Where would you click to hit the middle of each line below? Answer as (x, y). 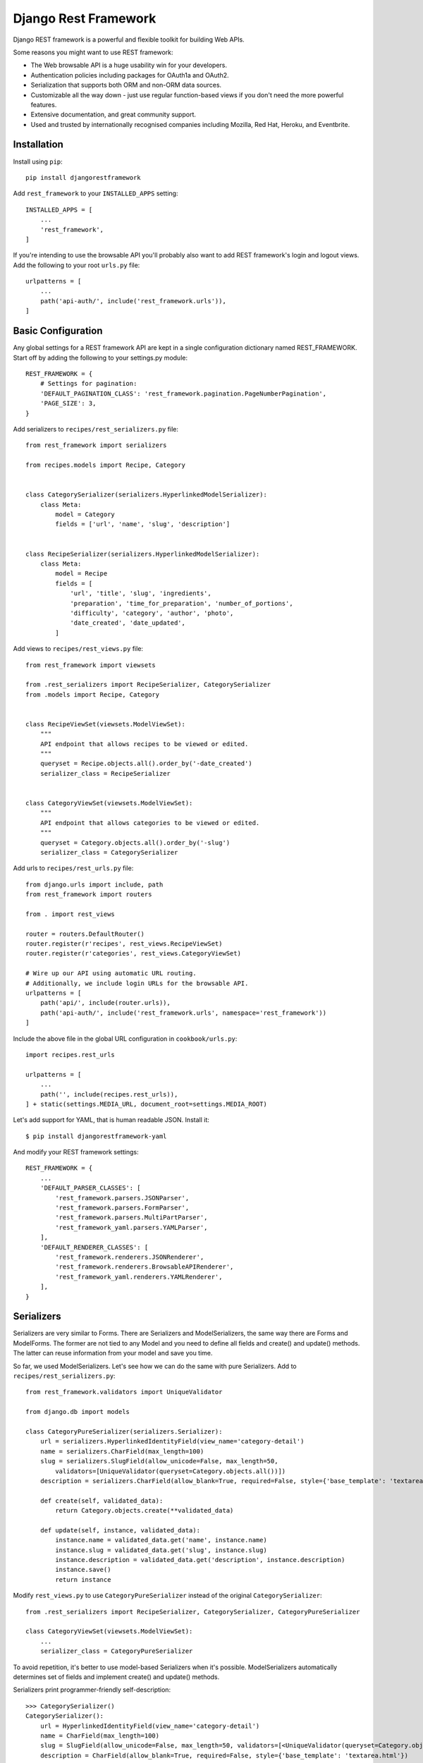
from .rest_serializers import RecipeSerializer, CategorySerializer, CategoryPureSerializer (193, 1612)
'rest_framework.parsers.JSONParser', (122, 1198)
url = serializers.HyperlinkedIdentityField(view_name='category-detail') (172, 1441)
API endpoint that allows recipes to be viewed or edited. (144, 744)
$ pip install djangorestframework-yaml (96, 1136)
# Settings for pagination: (88, 384)
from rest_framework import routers (89, 895)
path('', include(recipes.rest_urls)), (109, 1094)
